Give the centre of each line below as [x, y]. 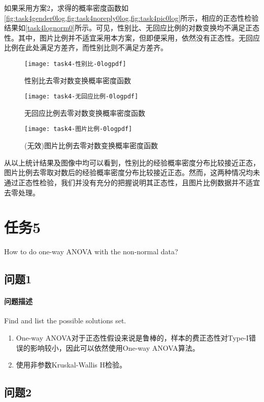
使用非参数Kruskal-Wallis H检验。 [71, 365]
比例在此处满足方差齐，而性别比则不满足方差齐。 [86, 47]
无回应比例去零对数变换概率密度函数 [85, 112]
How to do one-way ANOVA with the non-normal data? [91, 252]
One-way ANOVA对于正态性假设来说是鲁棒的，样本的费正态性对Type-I [132, 337]
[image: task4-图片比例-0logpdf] [78, 129]
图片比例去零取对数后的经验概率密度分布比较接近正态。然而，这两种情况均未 [132, 172]
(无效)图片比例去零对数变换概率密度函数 [91, 145]
